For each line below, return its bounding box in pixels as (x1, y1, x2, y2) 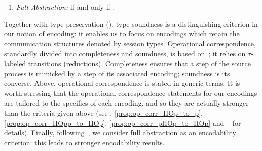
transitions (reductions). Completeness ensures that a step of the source (28, 58, 251, 68)
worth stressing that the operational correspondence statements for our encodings (4, 87, 257, 98)
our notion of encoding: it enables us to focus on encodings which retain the (4, 28, 240, 39)
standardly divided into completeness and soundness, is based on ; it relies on (4, 48, 246, 59)
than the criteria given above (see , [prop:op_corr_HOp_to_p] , (4, 107, 203, 118)
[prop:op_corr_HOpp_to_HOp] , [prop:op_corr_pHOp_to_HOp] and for (4, 117, 241, 128)
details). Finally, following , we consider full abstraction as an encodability (4, 127, 236, 138)
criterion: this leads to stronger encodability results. (4, 137, 165, 147)
